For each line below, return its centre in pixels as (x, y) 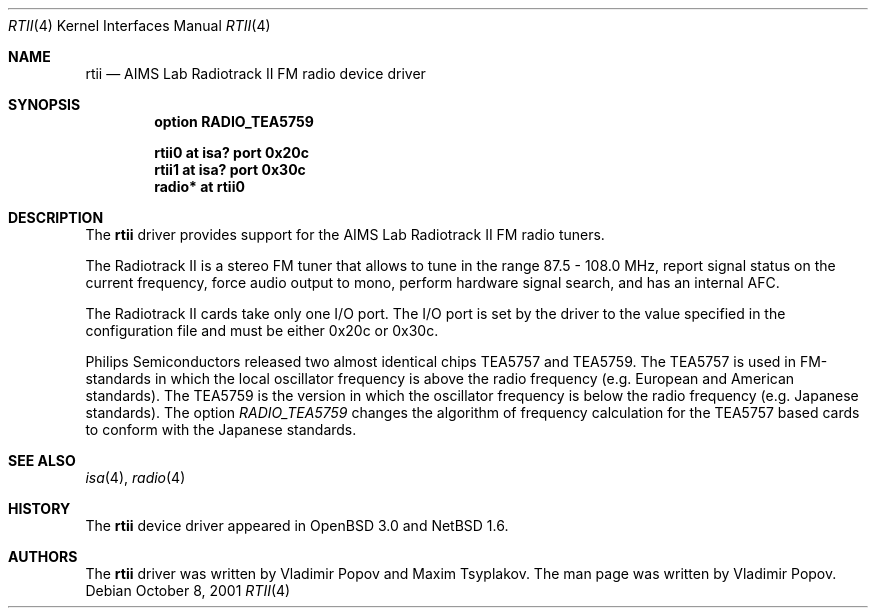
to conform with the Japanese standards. (221, 429)
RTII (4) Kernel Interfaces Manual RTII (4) (139, 25)
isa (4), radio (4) (135, 477)
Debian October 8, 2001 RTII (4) (188, 590)
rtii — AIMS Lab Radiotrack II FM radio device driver (255, 73)
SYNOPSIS (44, 104)
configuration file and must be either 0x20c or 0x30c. (262, 330)
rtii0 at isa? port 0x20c (232, 152)
